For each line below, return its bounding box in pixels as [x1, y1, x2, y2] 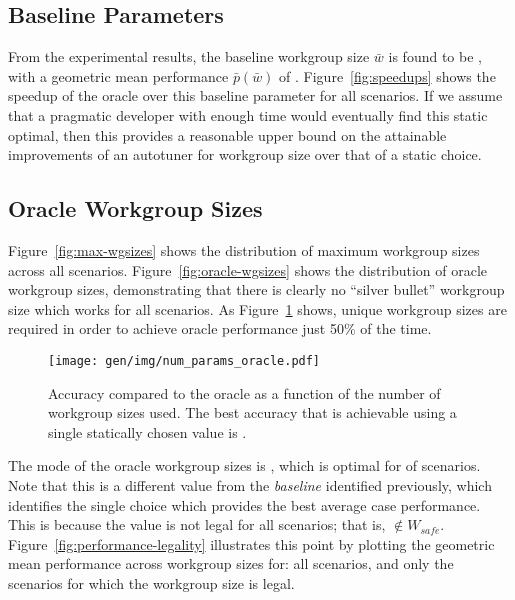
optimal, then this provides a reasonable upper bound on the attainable [8, 124, 447, 145]
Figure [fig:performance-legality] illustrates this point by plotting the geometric [8, 533, 495, 554]
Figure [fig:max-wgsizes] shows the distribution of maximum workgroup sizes [8, 239, 480, 260]
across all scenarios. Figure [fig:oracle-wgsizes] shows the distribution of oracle [8, 259, 488, 280]
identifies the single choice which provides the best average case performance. [8, 494, 481, 515]
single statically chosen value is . [48, 421, 247, 442]
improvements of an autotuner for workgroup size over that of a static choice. [8, 144, 482, 165]
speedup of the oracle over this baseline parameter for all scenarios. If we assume [8, 85, 503, 106]
